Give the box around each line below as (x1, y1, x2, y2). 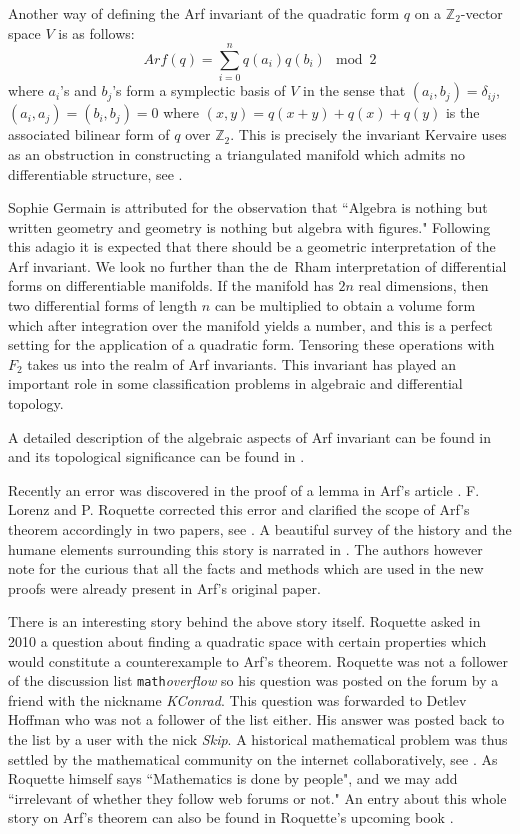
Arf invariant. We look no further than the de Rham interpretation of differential (8, 255, 507, 276)
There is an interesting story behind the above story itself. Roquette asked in (8, 611, 481, 632)
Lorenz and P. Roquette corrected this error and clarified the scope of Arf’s (8, 499, 470, 520)
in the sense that (303, 80, 406, 101)
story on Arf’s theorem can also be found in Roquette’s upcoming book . (8, 807, 454, 828)
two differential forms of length (8, 295, 198, 316)
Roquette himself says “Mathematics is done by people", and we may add (8, 768, 458, 789)
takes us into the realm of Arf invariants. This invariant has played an (27, 353, 457, 374)
